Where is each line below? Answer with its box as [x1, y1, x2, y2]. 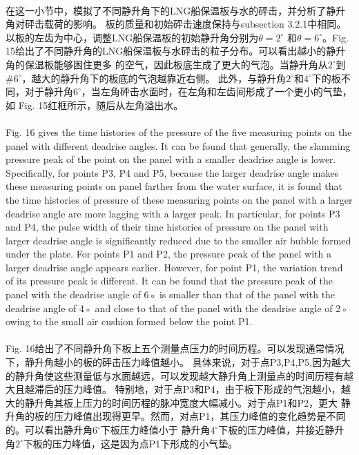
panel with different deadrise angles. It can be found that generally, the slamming [6, 138, 351, 153]
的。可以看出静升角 [6, 423, 93, 436]
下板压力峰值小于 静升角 [100, 423, 211, 436]
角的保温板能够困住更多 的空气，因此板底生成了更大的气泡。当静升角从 [6, 57, 328, 71]
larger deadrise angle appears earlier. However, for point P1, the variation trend [6, 260, 343, 274]
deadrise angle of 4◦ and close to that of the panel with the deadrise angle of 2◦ [6, 300, 349, 315]
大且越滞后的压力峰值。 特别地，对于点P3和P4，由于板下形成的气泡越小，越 [6, 382, 351, 396]
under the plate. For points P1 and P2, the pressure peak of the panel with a [6, 246, 331, 261]
